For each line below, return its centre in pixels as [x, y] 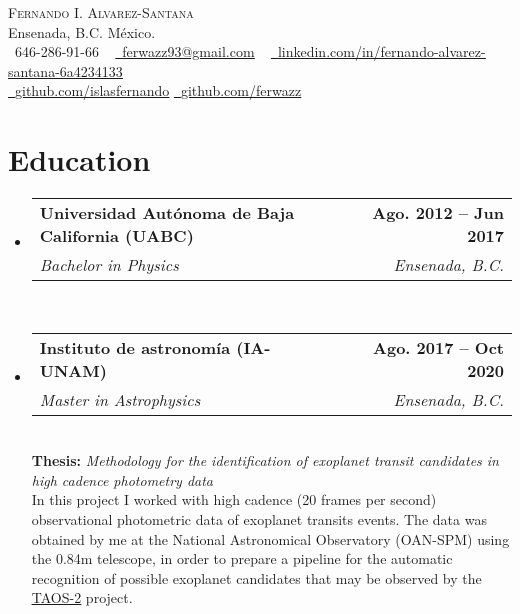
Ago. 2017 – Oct [438, 347]
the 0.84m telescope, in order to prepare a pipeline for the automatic [242, 558]
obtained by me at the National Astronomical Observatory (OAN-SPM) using [270, 538]
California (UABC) [116, 236]
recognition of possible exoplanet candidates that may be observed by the [256, 577]
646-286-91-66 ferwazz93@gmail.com [134, 51]
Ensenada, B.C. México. [82, 31]
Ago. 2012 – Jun [438, 213]
